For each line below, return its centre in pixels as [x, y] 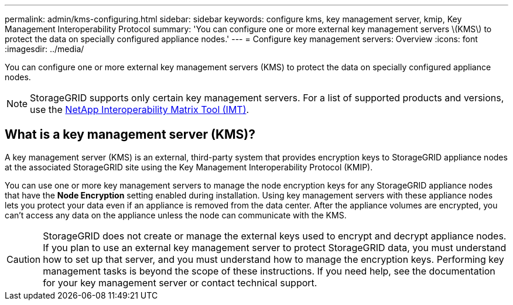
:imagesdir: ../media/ [45, 49]
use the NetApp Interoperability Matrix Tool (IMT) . [140, 109]
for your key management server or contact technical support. [180, 282]
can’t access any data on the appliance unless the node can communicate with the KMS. [176, 215]
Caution [24, 259]
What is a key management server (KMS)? [130, 135]
